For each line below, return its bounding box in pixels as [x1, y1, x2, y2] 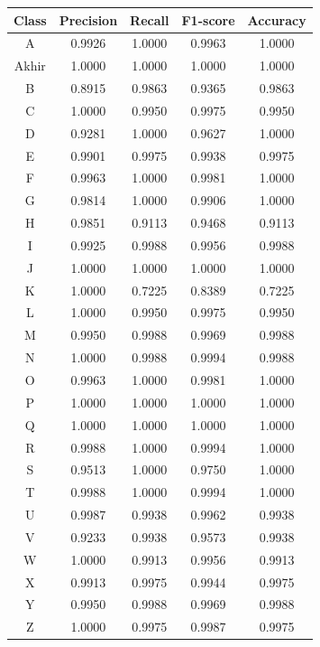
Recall [130, 10, 169, 29]
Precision [59, 10, 118, 29]
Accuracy [247, 10, 306, 29]
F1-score [181, 10, 235, 29]
